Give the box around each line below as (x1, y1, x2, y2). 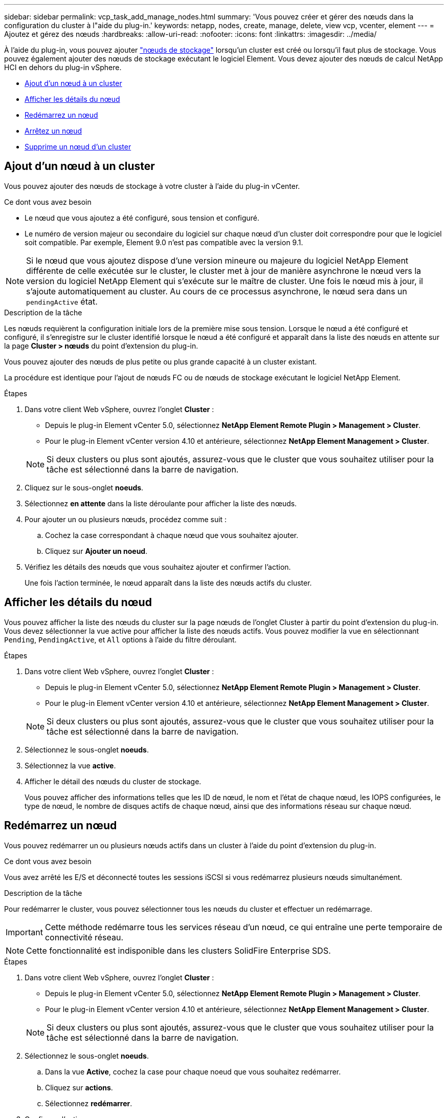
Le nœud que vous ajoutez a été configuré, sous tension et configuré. (25, 213, 260, 222)
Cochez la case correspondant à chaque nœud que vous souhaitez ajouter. (45, 530, 299, 540)
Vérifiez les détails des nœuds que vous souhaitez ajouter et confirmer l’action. (25, 562, 291, 571)
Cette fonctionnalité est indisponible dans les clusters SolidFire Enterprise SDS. (26, 945, 331, 956)
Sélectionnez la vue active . (25, 761, 116, 770)
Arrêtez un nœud (25, 126, 82, 135)
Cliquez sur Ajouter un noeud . (45, 546, 148, 555)
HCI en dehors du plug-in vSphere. (4, 63, 122, 72)
